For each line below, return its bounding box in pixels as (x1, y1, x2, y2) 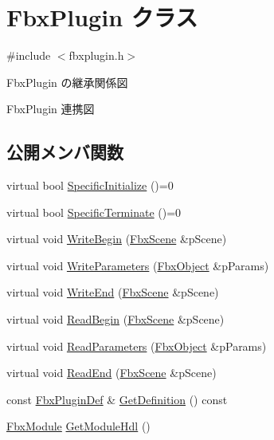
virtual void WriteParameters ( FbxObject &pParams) (6, 257, 269, 273)
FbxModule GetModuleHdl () (6, 418, 151, 434)
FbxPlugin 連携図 (6, 100, 95, 117)
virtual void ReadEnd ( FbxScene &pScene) (6, 364, 217, 381)
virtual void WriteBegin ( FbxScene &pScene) (6, 230, 227, 247)
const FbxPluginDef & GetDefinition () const (6, 391, 228, 407)
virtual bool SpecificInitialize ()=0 (6, 177, 174, 194)
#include (6, 47, 51, 64)
